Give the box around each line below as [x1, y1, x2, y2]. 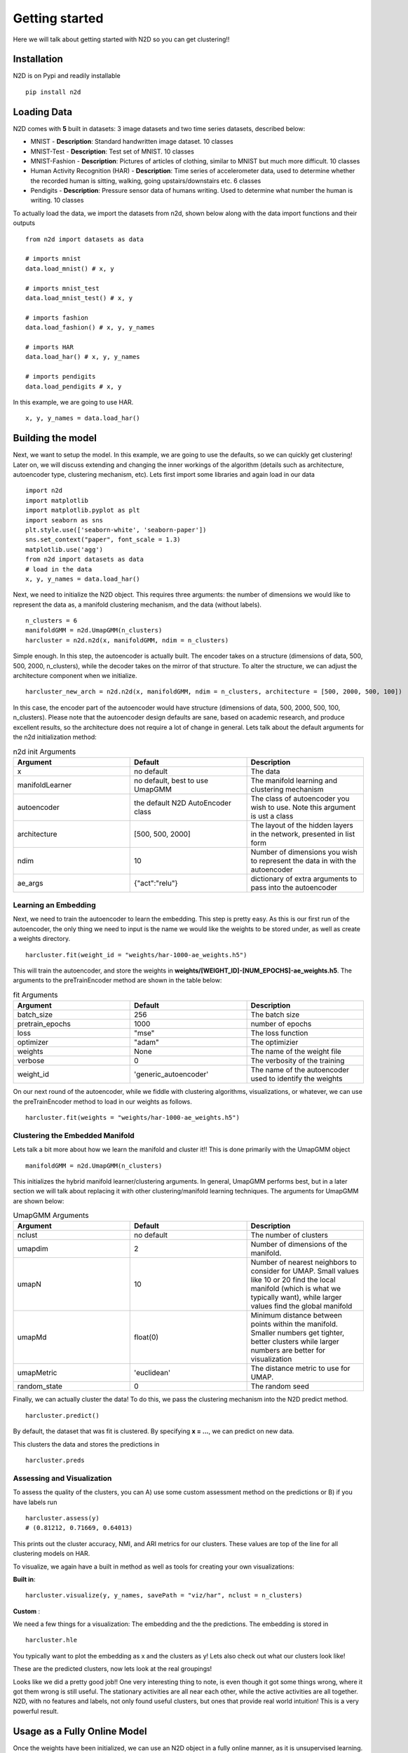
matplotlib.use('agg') [25, 546, 104, 553]
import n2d [25, 487, 63, 494]
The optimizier [250, 1038, 299, 1048]
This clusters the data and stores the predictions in [13, 1440, 160, 1448]
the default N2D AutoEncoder [134, 798, 231, 808]
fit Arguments [13, 990, 58, 1000]
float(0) [134, 1332, 159, 1342]
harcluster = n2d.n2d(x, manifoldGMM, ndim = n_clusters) [25, 636, 229, 644]
